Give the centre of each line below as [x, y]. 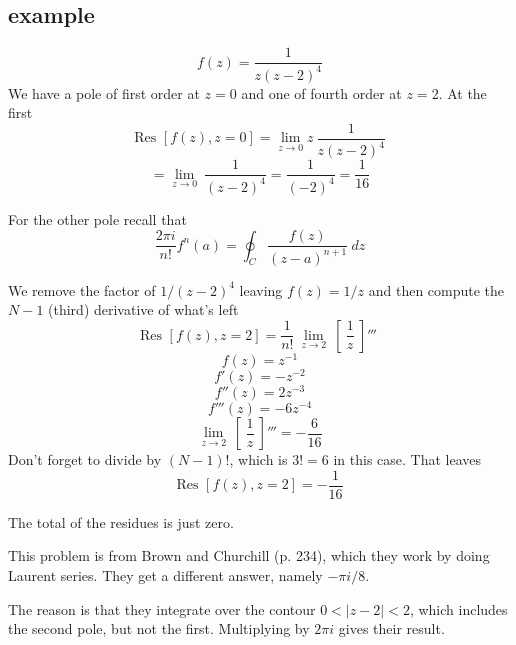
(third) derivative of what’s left [143, 309]
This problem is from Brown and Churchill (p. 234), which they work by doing [249, 555]
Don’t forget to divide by [85, 459]
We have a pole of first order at [104, 92]
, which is [258, 459]
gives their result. [391, 628]
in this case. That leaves [407, 459]
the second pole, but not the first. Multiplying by [159, 628]
